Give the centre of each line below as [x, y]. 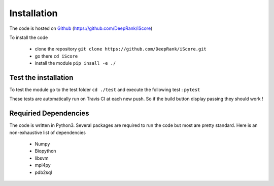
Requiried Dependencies [49, 113]
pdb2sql [43, 172]
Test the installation [41, 78]
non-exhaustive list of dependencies [48, 132]
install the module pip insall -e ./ [75, 63]
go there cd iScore [56, 56]
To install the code [29, 37]
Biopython [45, 151]
